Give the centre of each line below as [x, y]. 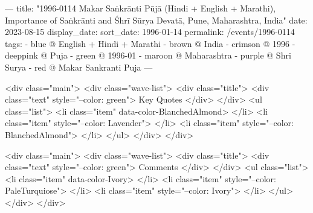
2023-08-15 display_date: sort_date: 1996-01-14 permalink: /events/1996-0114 [150, 32]
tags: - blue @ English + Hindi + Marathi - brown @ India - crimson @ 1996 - [150, 43]
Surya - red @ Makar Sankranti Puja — [79, 67]
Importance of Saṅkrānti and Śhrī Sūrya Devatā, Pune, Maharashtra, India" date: [156, 20]
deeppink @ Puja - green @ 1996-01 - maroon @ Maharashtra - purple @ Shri [148, 55]
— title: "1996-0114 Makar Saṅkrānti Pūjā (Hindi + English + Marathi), [140, 8]
